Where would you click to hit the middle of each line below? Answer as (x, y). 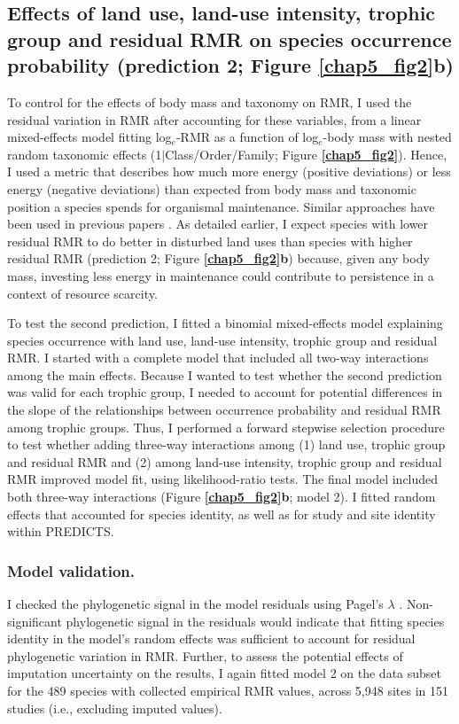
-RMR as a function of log (247, 137)
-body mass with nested (387, 137)
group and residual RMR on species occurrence (229, 39)
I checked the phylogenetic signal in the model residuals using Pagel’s (195, 604)
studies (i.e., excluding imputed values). (115, 708)
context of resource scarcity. (82, 293)
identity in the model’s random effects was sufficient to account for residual (211, 638)
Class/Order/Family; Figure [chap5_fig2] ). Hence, (306, 154)
